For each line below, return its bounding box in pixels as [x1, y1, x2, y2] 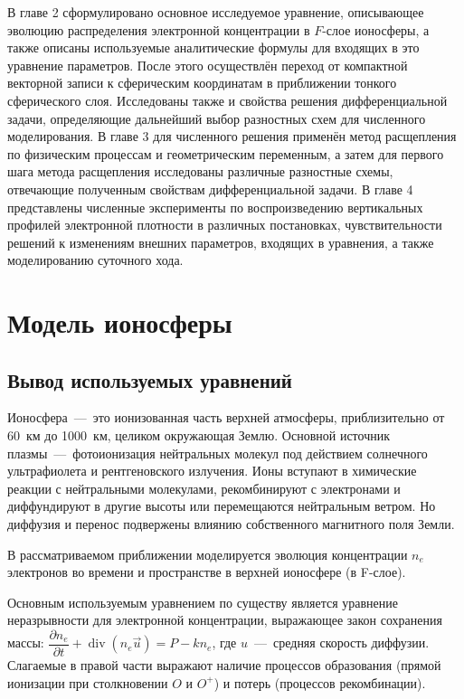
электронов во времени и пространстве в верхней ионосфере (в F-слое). [7, 562, 406, 581]
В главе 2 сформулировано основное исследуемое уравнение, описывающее [7, 3, 424, 21]
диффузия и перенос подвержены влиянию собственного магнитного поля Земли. [7, 515, 455, 534]
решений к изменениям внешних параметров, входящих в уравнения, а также [7, 232, 434, 251]
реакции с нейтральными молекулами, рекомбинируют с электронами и [7, 478, 401, 497]
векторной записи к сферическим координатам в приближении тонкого [7, 73, 397, 92]
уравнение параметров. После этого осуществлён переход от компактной [7, 55, 408, 74]
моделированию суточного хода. [7, 250, 184, 269]
